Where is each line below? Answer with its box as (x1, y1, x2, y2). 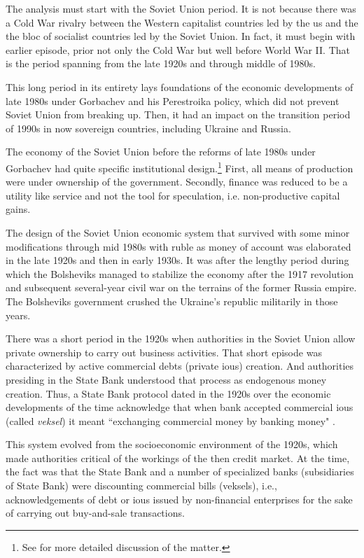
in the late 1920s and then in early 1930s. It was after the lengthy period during (6, 253, 349, 267)
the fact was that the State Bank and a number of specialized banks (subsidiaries (6, 464, 354, 479)
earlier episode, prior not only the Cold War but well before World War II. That (6, 42, 350, 57)
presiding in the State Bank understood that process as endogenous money (6, 372, 327, 386)
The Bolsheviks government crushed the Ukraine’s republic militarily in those (6, 293, 338, 308)
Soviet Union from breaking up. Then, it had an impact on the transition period (6, 107, 351, 122)
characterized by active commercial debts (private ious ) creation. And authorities (6, 358, 354, 373)
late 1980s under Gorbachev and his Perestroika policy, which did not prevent (6, 93, 339, 108)
